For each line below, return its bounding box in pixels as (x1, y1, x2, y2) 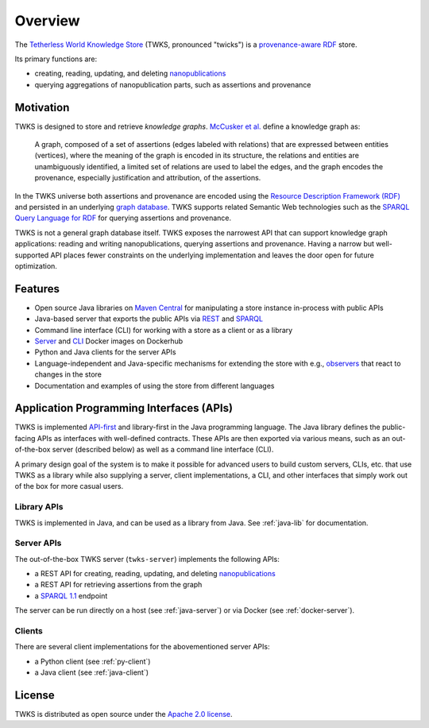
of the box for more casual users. (14, 482, 124, 491)
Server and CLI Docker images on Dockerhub (34, 336, 184, 346)
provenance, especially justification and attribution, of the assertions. (34, 173, 261, 183)
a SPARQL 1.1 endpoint (34, 591, 108, 600)
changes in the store (34, 370, 102, 379)
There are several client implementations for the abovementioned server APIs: (14, 642, 270, 652)
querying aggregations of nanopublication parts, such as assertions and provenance (34, 79, 311, 89)
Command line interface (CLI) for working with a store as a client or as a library (34, 325, 293, 335)
